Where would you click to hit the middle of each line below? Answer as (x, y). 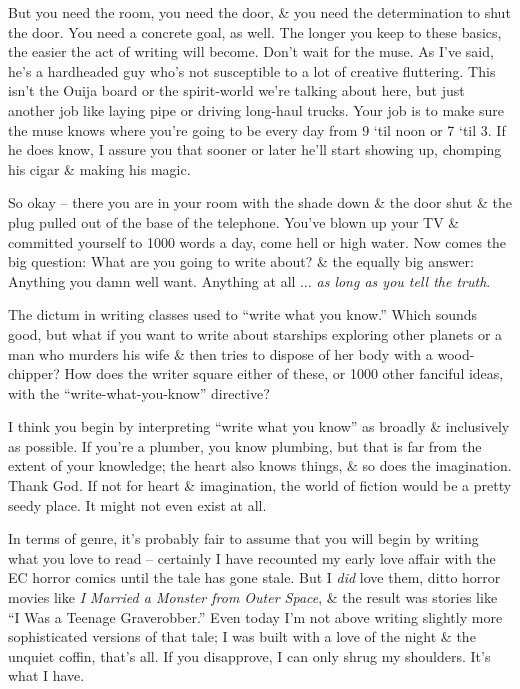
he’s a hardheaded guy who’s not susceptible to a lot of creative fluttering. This (252, 70)
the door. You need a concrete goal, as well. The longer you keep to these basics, (255, 31)
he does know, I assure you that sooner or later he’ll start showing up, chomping (255, 149)
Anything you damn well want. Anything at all (152, 280)
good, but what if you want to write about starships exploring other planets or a (255, 333)
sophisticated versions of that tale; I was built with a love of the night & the (242, 636)
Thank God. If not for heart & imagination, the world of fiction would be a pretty (260, 485)
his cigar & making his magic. (99, 168)
